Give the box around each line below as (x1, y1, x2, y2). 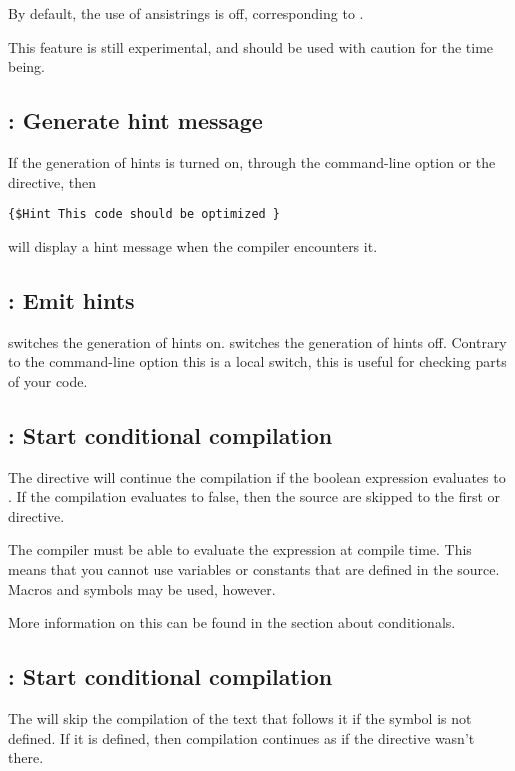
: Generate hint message (8, 105, 263, 136)
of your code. (8, 370, 88, 391)
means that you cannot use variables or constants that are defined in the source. (8, 558, 500, 579)
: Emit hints (8, 284, 135, 315)
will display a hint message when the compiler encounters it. (8, 235, 378, 256)
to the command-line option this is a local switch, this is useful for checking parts (8, 351, 507, 372)
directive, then (8, 171, 96, 192)
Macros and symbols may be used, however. (8, 578, 276, 599)
